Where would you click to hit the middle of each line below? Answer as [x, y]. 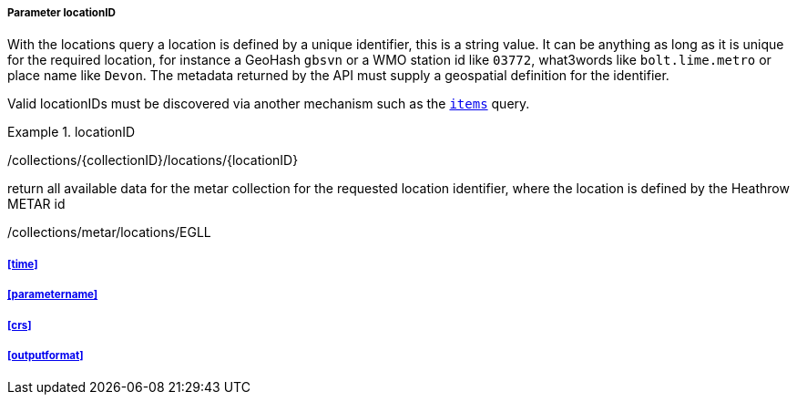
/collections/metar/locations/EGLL [109, 232]
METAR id [36, 204]
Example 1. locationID [72, 132]
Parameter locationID [61, 13]
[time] [23, 264]
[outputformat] [46, 355]
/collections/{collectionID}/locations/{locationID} [153, 160]
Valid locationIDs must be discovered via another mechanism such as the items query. [269, 104]
